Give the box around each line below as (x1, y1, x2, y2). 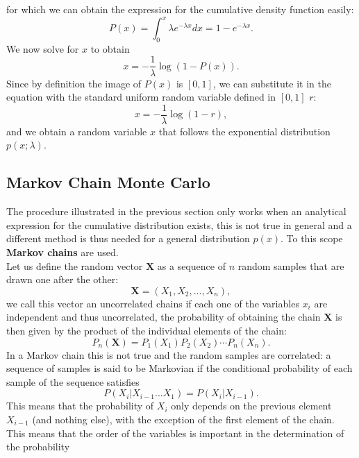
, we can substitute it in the (212, 76, 331, 90)
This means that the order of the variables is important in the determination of (6, 425, 344, 440)
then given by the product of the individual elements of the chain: (6, 323, 287, 337)
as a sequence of (157, 258, 226, 273)
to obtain (90, 41, 130, 56)
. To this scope (281, 231, 343, 246)
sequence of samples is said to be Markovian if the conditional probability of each (6, 361, 353, 375)
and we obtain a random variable (6, 124, 147, 138)
